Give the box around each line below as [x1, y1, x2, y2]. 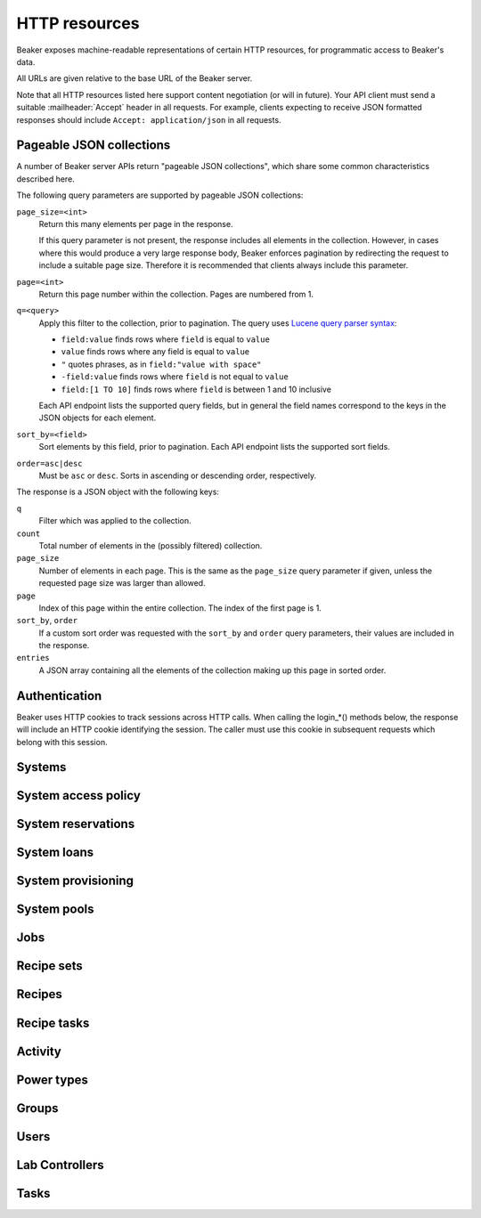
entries [16, 653, 51, 663]
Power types [16, 1072, 88, 1087]
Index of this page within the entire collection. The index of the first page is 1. [38, 602, 322, 613]
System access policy [16, 788, 142, 803]
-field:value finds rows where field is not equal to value [61, 371, 289, 382]
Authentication [16, 688, 102, 703]
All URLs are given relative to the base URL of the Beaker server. [16, 73, 253, 84]
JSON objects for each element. [38, 412, 157, 423]
